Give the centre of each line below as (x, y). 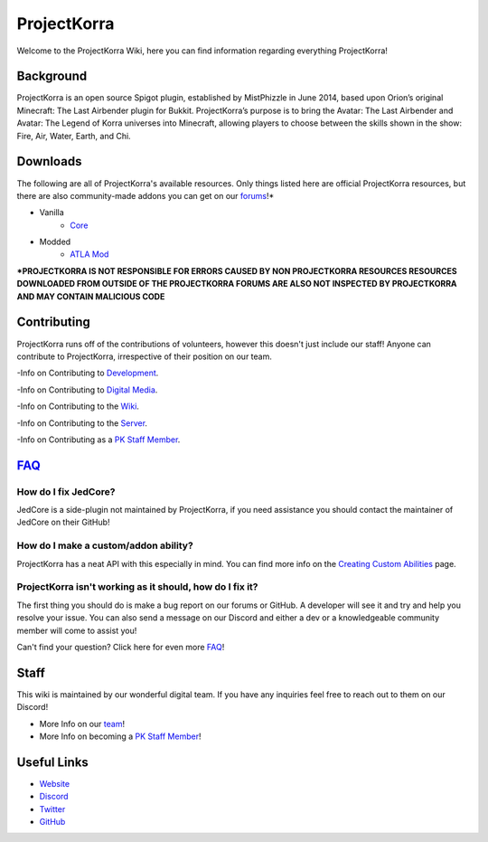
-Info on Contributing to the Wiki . (78, 406)
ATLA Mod (89, 254)
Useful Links (53, 762)
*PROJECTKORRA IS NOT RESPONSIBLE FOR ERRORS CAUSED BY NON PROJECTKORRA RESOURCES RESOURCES (237, 270)
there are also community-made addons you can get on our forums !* (145, 195)
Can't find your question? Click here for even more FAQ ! (121, 647)
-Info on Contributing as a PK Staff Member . (99, 440)
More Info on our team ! (82, 724)
